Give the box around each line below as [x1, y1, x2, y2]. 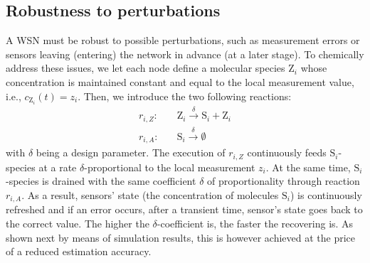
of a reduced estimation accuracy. [6, 244, 152, 259]
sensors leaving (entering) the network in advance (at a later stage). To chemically [6, 46, 364, 61]
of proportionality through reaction [207, 173, 360, 188]
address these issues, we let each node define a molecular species [6, 60, 285, 75]
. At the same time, [265, 159, 351, 174]
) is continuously [290, 187, 362, 202]
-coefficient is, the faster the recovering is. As [157, 215, 354, 230]
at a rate [38, 159, 77, 174]
